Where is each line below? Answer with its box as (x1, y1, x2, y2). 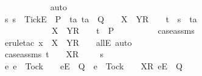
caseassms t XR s (4, 48, 103, 60)
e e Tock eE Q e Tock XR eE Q (4, 59, 183, 72)
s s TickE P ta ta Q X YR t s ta (4, 12, 197, 25)
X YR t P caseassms (51, 24, 195, 37)
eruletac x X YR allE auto (4, 36, 132, 48)
